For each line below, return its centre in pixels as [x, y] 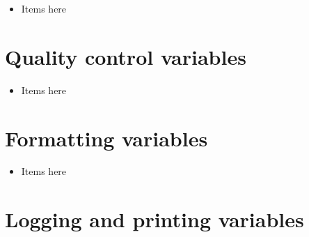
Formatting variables [106, 138]
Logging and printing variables [154, 219]
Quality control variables [126, 56]
